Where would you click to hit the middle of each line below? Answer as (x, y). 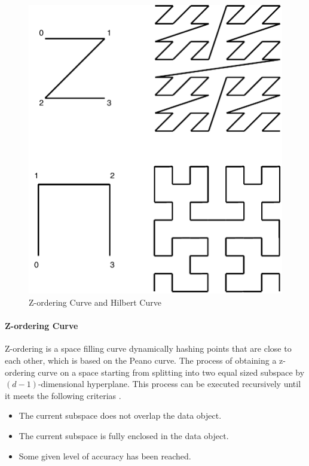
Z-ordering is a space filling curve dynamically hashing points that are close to (148, 348)
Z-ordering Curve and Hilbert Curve (95, 302)
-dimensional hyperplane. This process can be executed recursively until (169, 384)
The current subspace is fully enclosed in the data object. (124, 435)
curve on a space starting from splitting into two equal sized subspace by (171, 372)
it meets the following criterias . (63, 395)
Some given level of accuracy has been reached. (105, 456)
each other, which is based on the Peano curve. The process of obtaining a (141, 360)
